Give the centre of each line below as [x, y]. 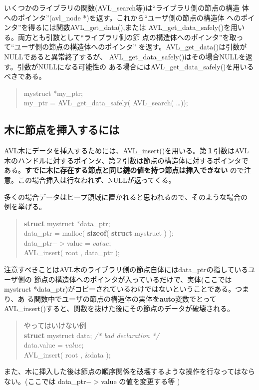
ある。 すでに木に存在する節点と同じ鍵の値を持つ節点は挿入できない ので [124, 170]
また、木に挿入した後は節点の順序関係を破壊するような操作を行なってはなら [130, 371]
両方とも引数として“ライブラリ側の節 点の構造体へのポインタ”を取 [127, 37]
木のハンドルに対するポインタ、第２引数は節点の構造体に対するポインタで [126, 160]
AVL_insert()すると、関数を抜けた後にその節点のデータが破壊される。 [119, 308]
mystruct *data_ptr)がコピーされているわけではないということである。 [120, 289]
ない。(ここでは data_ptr [45, 381]
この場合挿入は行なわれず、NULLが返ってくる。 [97, 180]
